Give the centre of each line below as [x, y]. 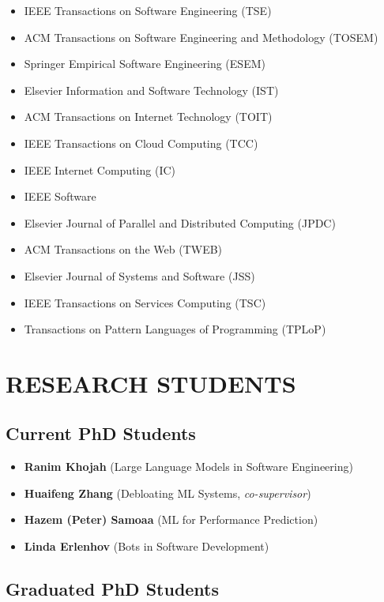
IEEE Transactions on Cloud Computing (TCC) [141, 143]
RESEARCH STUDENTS [151, 383]
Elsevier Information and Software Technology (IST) [151, 90]
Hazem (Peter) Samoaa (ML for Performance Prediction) [171, 519]
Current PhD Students [101, 433]
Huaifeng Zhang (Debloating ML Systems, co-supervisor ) [168, 493]
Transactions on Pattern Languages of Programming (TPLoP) [175, 329]
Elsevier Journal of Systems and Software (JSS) [139, 275]
